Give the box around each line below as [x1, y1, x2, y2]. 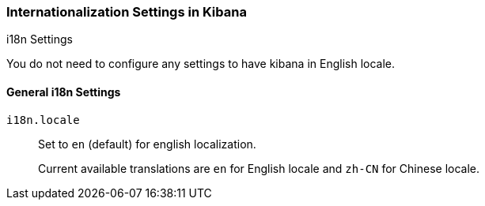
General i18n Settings [6, 84, 121, 99]
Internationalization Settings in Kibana [6, 4, 247, 20]
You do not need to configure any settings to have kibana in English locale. [6, 57, 396, 71]
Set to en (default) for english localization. [38, 137, 256, 151]
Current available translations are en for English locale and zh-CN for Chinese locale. [38, 161, 479, 175]
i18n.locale [6, 113, 80, 126]
